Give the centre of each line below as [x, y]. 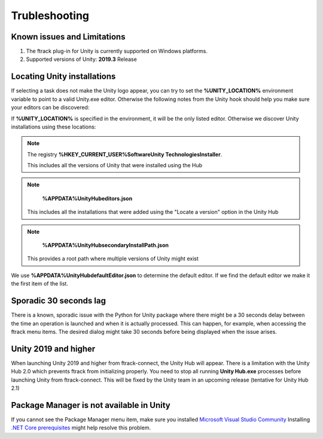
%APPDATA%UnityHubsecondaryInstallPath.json [105, 245]
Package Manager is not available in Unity [91, 405]
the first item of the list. [40, 284]
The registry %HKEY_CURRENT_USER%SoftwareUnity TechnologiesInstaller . [125, 154]
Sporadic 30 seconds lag [58, 301]
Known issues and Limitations [68, 37]
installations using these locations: [54, 127]
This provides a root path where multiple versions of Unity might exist [113, 259]
